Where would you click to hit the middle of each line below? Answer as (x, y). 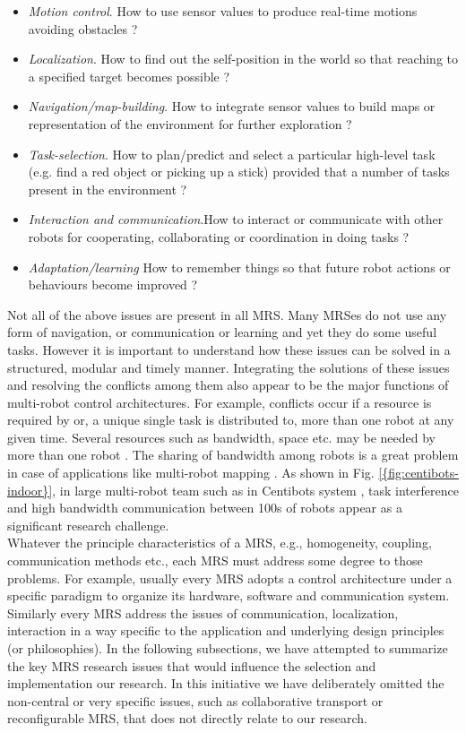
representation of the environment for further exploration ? (190, 123)
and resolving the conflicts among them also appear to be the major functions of (228, 385)
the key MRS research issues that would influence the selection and (192, 665)
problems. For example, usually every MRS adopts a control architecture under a (230, 578)
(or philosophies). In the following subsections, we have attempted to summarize (228, 648)
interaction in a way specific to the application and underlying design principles (226, 630)
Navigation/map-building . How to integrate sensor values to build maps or (232, 106)
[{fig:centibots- (419, 473)
